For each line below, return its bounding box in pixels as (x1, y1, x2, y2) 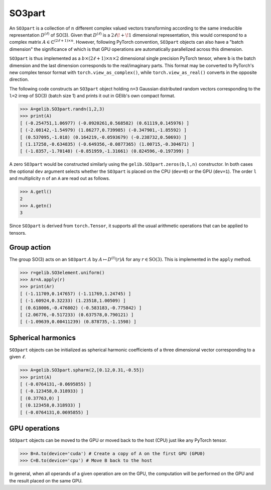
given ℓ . (9, 354, 26, 360)
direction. (9, 76, 29, 82)
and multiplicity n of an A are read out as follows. (9, 175, 110, 181)
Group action (9, 243, 51, 251)
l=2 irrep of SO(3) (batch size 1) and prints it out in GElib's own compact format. (9, 93, 176, 99)
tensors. (9, 230, 27, 236)
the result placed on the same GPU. (9, 477, 83, 483)
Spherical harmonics (9, 333, 76, 342)
